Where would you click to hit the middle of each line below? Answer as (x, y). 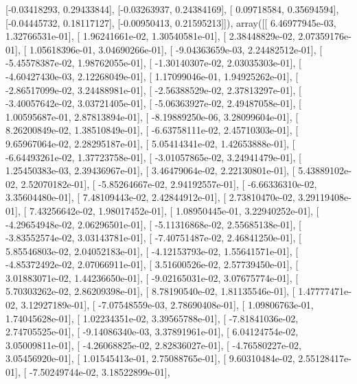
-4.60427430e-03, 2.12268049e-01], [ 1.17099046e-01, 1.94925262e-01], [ (152, 76)
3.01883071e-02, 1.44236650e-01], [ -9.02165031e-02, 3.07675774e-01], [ (152, 277)
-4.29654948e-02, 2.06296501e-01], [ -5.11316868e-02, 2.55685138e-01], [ (153, 224)
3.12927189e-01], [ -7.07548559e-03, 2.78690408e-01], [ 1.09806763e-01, (167, 305)
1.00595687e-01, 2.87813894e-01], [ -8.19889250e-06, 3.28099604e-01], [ (152, 116)
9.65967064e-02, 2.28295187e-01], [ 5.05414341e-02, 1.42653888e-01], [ (150, 143)
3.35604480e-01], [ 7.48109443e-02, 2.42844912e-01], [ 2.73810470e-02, (150, 197)
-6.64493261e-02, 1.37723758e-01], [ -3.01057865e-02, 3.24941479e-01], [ (153, 157)
